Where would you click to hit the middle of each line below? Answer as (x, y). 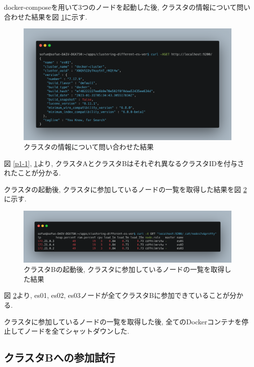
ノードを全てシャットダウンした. (77, 331)
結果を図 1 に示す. (59, 16)
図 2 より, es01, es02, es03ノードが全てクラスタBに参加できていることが (117, 295)
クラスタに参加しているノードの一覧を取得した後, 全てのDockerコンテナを (123, 321)
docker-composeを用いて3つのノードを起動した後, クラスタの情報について (120, 7)
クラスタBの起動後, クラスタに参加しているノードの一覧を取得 (124, 269)
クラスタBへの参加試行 (60, 357)
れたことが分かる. (32, 173)
